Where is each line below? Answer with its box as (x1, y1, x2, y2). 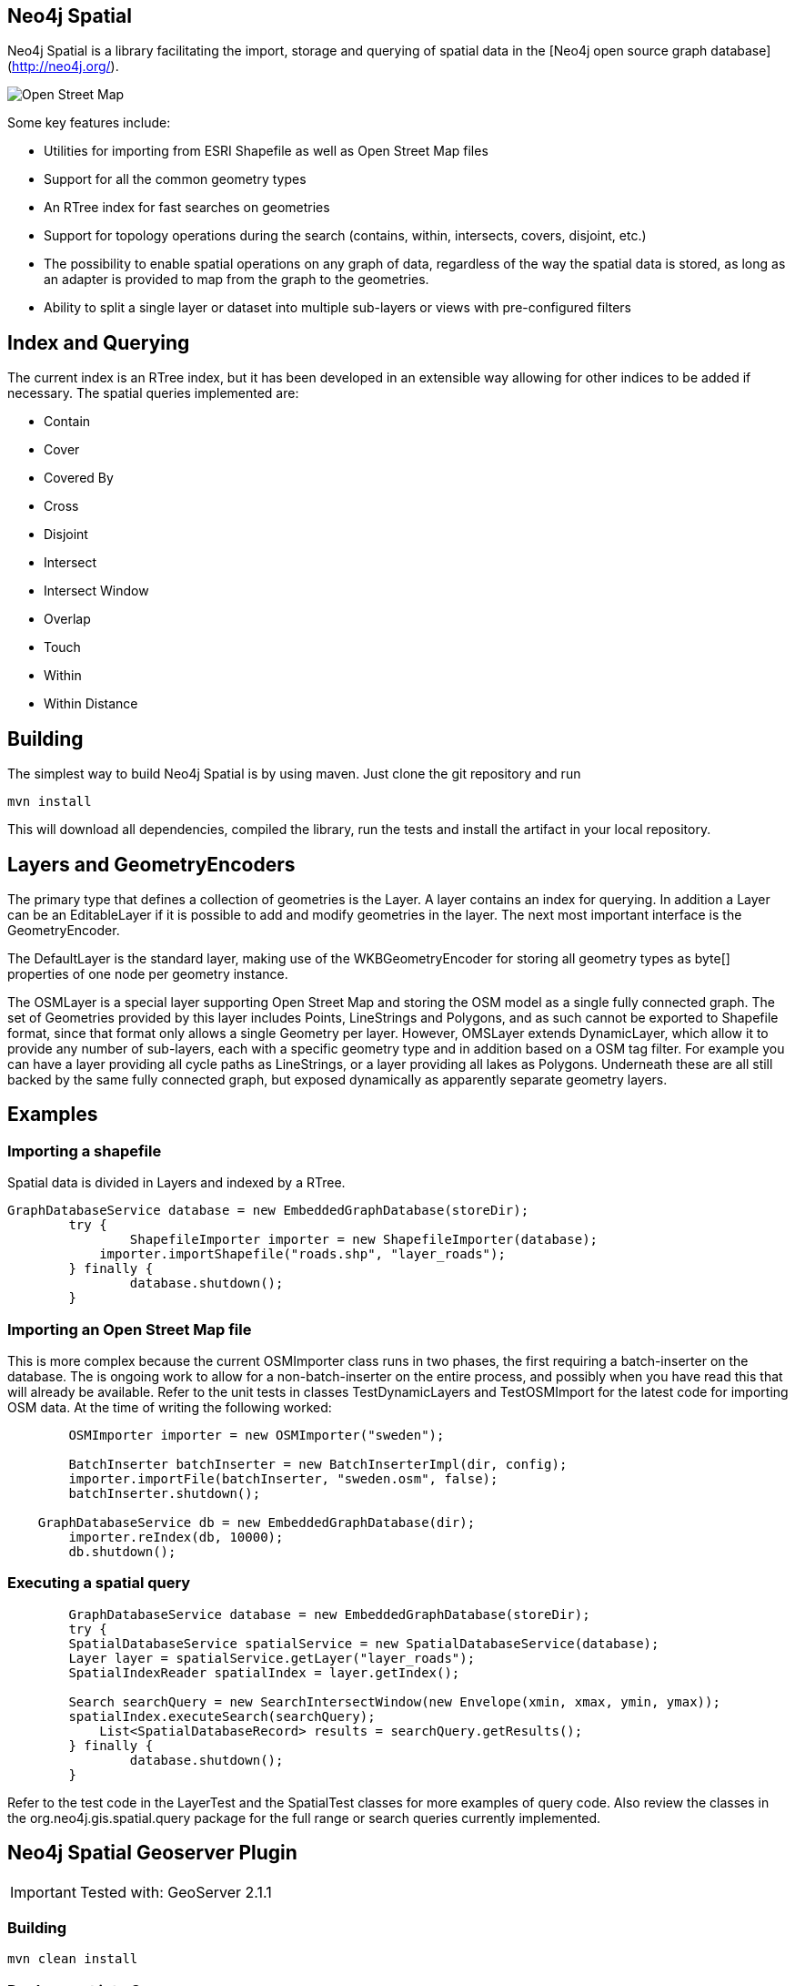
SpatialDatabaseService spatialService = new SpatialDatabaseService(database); (68, 1635, 659, 1651)
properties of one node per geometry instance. (7, 965, 288, 982)
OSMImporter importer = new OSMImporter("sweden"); (68, 1427, 445, 1442)
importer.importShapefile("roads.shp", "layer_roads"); (99, 1247, 506, 1262)
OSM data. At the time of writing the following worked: (7, 1399, 332, 1415)
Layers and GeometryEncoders (7, 852, 296, 876)
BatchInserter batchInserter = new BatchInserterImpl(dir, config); (68, 1456, 568, 1472)
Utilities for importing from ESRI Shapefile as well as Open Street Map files (44, 143, 488, 159)
